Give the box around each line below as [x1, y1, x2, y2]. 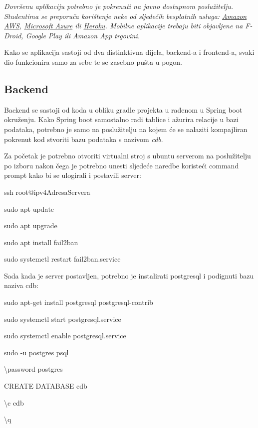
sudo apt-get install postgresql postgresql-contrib [4, 297, 153, 307]
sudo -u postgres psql [4, 347, 69, 357]
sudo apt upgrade [4, 220, 57, 231]
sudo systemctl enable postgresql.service [4, 330, 126, 341]
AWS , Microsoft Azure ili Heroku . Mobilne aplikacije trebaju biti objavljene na [4, 20, 243, 31]
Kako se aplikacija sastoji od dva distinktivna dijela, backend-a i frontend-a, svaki [4, 47, 255, 57]
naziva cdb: [4, 280, 38, 290]
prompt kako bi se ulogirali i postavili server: [4, 170, 141, 180]
